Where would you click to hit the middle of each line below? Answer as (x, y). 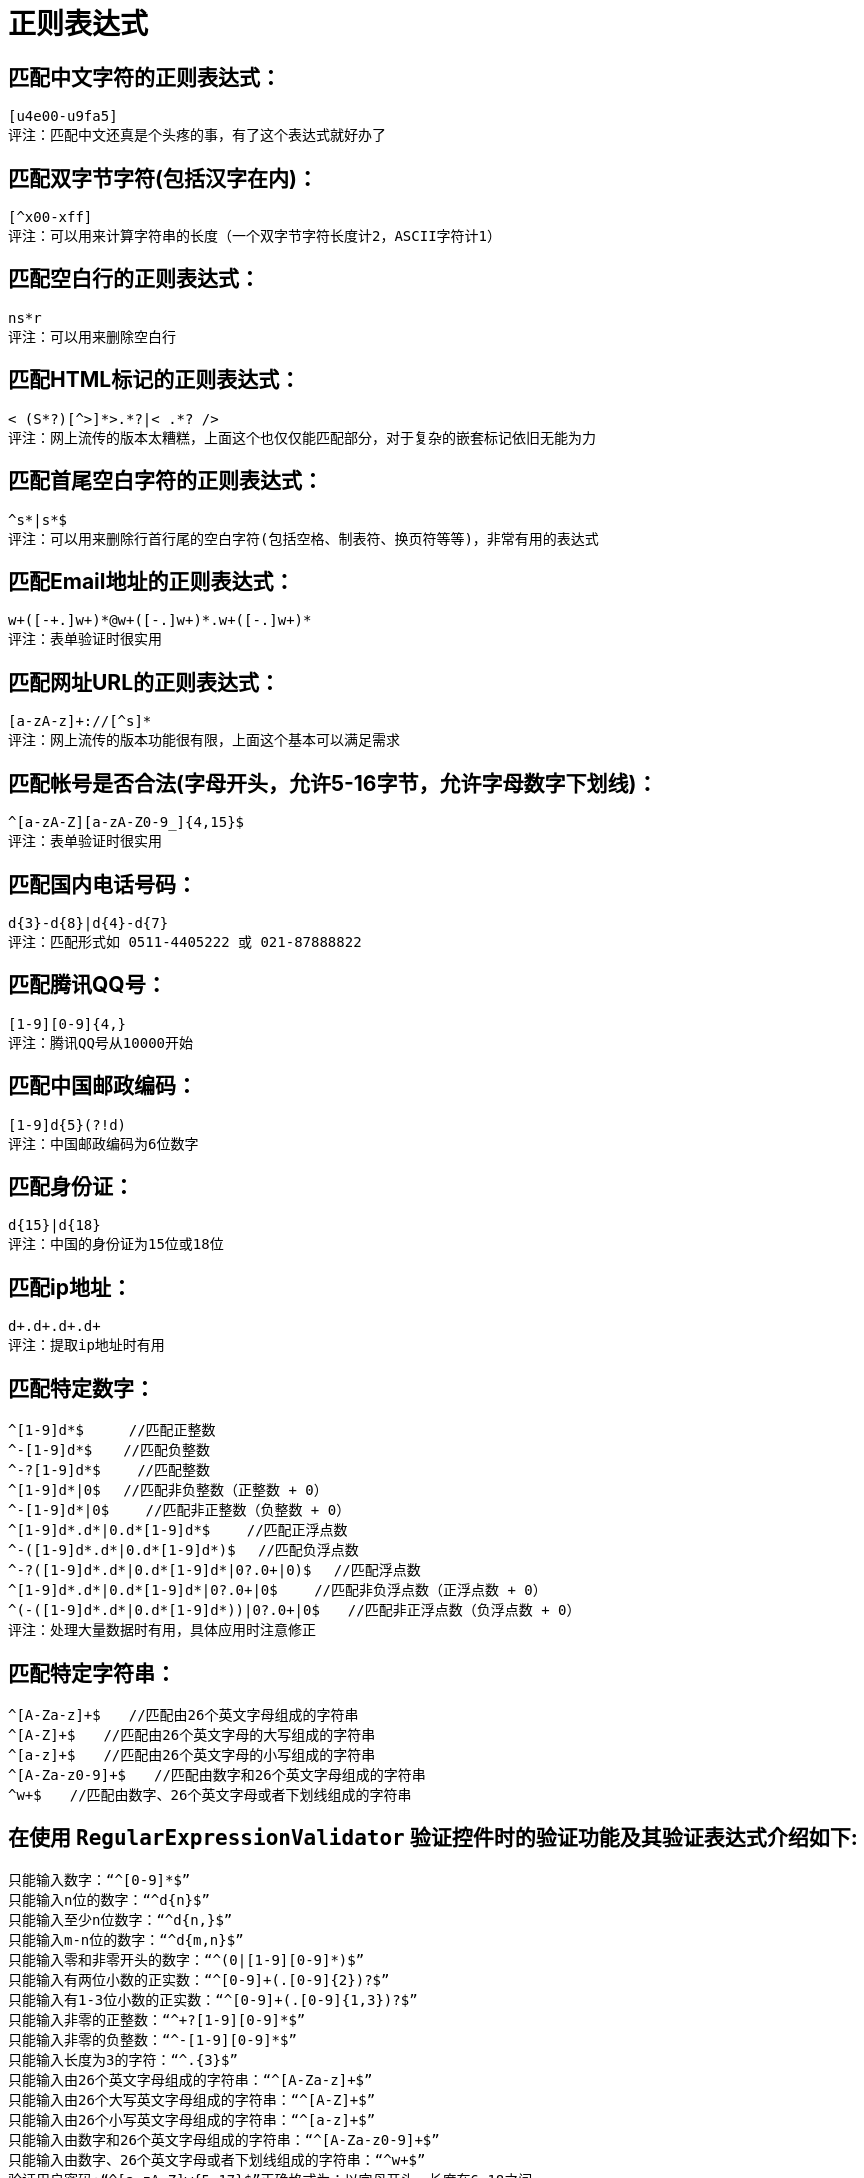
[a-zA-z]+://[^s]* (80, 721)
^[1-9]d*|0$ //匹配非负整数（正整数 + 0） (168, 1490)
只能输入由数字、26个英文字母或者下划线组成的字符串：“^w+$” (217, 2159)
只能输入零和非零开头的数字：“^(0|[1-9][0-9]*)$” (186, 1959)
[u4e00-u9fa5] (63, 116)
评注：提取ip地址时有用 (86, 1345)
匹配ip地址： (70, 1287)
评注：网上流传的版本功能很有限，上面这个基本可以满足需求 (204, 740)
